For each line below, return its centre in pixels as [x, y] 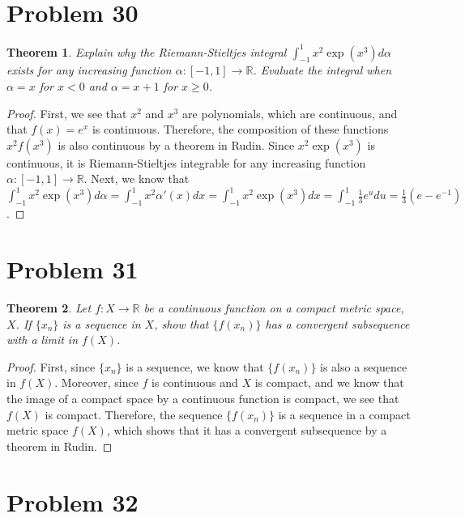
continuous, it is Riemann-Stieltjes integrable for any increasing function [186, 162]
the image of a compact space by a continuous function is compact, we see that [203, 398]
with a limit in [43, 340]
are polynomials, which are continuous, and [290, 113]
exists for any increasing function [89, 70]
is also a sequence [364, 366]
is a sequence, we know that [195, 366]
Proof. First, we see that [67, 113]
